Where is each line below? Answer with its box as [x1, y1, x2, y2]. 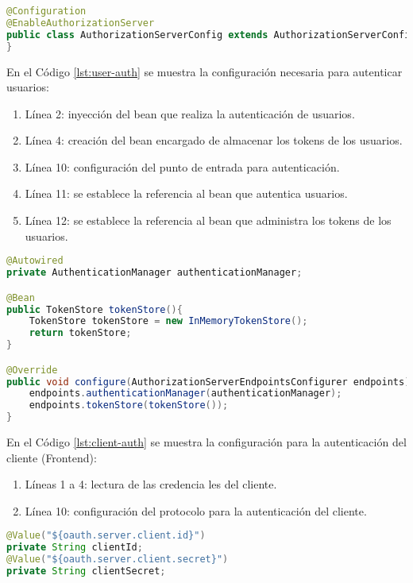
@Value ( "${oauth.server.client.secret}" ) [6, 554, 229, 566]
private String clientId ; [6, 542, 143, 554]
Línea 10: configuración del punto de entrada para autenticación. [25, 158, 340, 175]
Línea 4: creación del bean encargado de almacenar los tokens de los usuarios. [25, 132, 403, 149]
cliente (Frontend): [6, 449, 97, 465]
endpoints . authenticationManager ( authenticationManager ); [29, 388, 342, 400]
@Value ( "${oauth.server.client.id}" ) [6, 530, 206, 542]
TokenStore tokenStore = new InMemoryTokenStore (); [29, 315, 308, 327]
